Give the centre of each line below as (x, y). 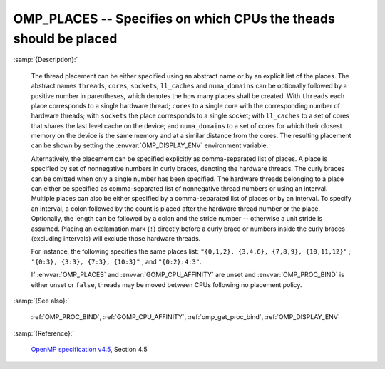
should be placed (65, 38)
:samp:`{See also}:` (41, 301)
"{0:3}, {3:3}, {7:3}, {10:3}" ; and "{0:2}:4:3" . (116, 261)
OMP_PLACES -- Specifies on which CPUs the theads (174, 19)
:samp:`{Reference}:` (44, 333)
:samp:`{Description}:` (46, 60)
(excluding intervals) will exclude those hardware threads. (116, 238)
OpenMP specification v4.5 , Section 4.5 (89, 350)
